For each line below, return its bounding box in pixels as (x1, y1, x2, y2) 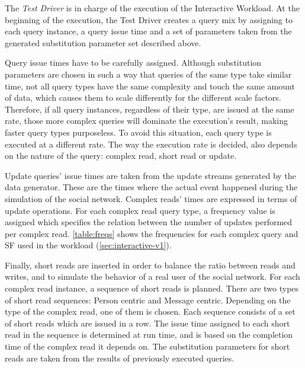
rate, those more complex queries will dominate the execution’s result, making (5, 114, 288, 127)
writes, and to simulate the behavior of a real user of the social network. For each (5, 270, 300, 283)
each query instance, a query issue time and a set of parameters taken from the (5, 25, 292, 37)
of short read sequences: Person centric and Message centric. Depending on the (5, 293, 291, 306)
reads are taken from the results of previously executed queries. (5, 351, 235, 364)
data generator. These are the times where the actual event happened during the (5, 181, 298, 193)
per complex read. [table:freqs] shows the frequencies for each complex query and (5, 227, 298, 239)
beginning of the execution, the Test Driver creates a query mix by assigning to (5, 13, 293, 25)
